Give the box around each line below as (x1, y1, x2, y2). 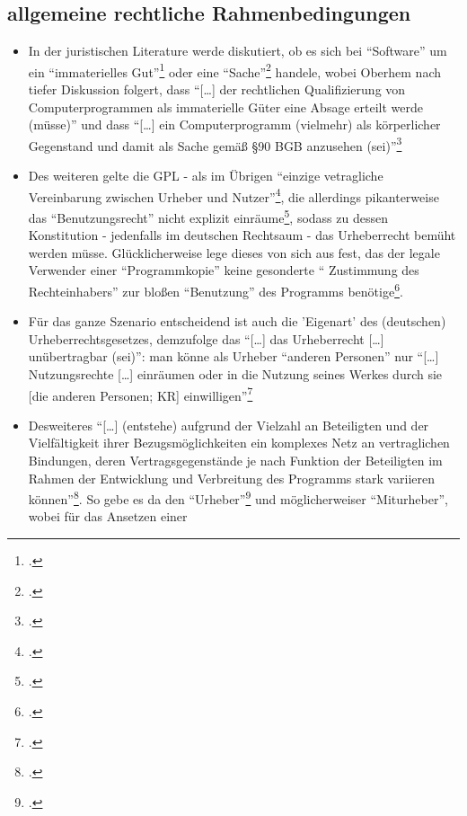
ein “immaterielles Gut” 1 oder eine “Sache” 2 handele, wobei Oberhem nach (28, 59, 441, 81)
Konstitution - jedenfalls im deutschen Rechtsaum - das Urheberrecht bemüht (28, 226, 456, 244)
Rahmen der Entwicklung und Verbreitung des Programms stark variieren (28, 468, 436, 487)
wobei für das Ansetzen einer (28, 507, 188, 526)
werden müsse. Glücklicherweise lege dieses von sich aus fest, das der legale (28, 243, 440, 262)
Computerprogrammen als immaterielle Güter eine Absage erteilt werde (28, 97, 423, 116)
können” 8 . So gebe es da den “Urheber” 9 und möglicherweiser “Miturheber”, (28, 487, 448, 508)
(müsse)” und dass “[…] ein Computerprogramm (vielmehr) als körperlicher (28, 115, 441, 134)
